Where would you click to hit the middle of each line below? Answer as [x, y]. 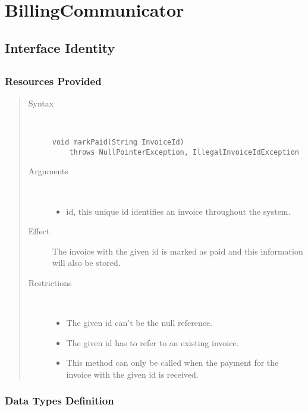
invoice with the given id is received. [132, 374]
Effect [39, 231]
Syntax [41, 103]
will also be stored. [86, 263]
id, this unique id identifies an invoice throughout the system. [178, 211]
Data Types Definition [59, 401]
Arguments [48, 171]
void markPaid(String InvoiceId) [118, 142]
